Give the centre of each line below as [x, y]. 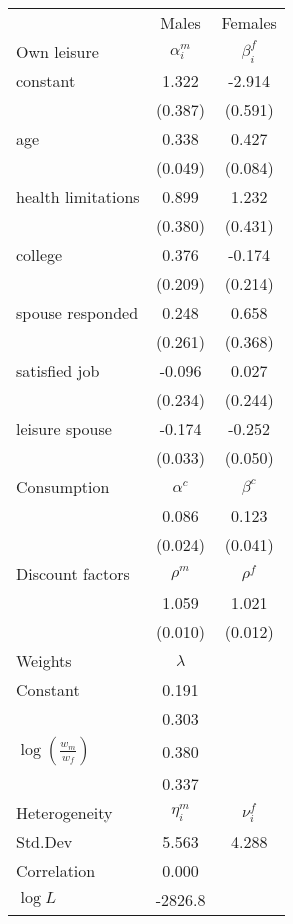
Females [249, 22]
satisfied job [58, 370]
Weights [44, 660]
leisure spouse [64, 428]
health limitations [78, 196]
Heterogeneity [64, 812]
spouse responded [77, 312]
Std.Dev [44, 841]
